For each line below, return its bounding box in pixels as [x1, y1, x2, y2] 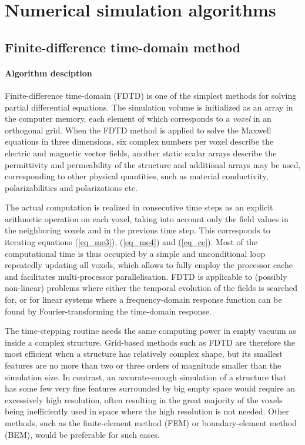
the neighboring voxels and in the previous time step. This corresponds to [5, 224, 270, 236]
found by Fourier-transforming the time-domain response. [5, 305, 212, 317]
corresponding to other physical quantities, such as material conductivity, [5, 170, 269, 182]
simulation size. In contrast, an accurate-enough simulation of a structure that [5, 370, 287, 383]
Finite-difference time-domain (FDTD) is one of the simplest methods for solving [5, 89, 297, 101]
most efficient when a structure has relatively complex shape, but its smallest [5, 347, 283, 360]
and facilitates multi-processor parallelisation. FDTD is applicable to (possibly [5, 270, 287, 282]
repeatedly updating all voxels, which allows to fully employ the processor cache [5, 259, 293, 271]
